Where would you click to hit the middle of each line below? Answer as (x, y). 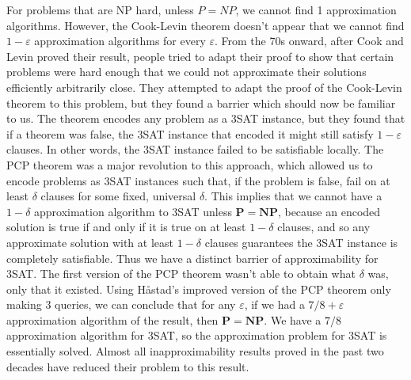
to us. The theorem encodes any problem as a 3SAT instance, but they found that (206, 118)
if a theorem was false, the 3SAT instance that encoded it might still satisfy (190, 133)
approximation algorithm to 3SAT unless (133, 211)
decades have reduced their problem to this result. (128, 366)
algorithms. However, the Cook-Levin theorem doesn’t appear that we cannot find (205, 25)
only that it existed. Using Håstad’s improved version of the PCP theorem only (199, 289)
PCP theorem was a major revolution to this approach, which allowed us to (190, 164)
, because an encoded (329, 211)
